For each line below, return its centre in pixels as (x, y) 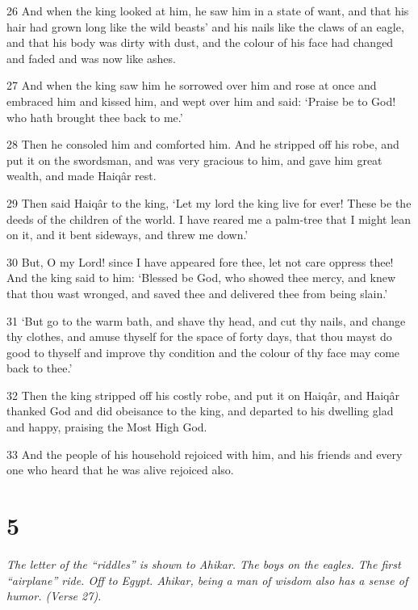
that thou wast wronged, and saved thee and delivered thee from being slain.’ (197, 293)
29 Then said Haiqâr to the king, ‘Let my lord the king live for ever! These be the (209, 202)
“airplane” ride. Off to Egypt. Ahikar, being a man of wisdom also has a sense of (207, 580)
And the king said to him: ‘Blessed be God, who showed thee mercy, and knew (201, 278)
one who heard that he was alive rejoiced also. (120, 470)
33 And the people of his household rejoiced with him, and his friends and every (205, 454)
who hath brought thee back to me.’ (95, 117)
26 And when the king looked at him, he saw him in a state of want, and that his (208, 11)
